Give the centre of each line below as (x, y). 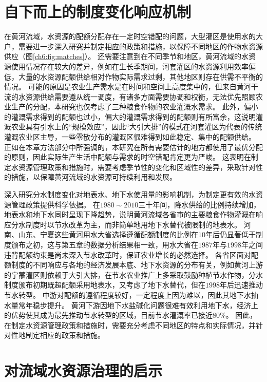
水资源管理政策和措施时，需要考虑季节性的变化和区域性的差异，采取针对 (133, 167)
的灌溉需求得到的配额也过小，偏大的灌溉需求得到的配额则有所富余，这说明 (130, 116)
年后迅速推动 (241, 285)
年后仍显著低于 (231, 234)
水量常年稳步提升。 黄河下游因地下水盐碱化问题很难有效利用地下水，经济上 (131, 305)
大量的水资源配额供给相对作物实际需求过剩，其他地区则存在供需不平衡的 (140, 76)
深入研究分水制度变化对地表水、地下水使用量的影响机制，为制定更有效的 (126, 194)
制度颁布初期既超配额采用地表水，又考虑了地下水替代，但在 (105, 285)
